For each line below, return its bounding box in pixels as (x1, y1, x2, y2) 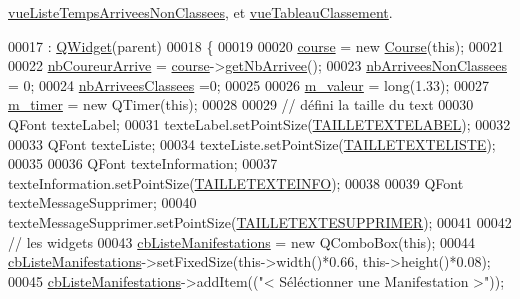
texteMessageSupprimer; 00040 (8, 192, 197, 213)
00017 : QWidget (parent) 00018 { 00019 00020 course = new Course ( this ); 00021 (8, 35, 504, 56)
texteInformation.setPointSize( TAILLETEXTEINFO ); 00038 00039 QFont (8, 172, 464, 193)
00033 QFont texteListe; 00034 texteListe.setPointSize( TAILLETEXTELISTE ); (8, 133, 496, 154)
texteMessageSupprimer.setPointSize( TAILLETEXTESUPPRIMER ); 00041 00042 (8, 211, 512, 232)
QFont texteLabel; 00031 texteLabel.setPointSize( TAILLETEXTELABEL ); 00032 (8, 113, 511, 134)
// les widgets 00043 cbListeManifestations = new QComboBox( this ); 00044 (8, 231, 476, 252)
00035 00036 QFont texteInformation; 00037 (8, 153, 278, 174)
